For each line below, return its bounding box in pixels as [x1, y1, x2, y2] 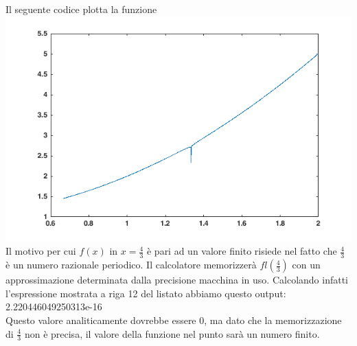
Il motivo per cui [5, 244, 76, 258]
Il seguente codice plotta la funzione [5, 2, 157, 16]
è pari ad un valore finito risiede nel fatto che [146, 244, 337, 258]
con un [292, 257, 321, 272]
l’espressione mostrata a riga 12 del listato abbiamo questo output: [5, 286, 286, 300]
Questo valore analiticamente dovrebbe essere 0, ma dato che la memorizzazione [5, 313, 342, 327]
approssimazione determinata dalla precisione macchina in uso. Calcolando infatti [5, 273, 348, 287]
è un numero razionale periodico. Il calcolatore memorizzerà [5, 257, 257, 272]
